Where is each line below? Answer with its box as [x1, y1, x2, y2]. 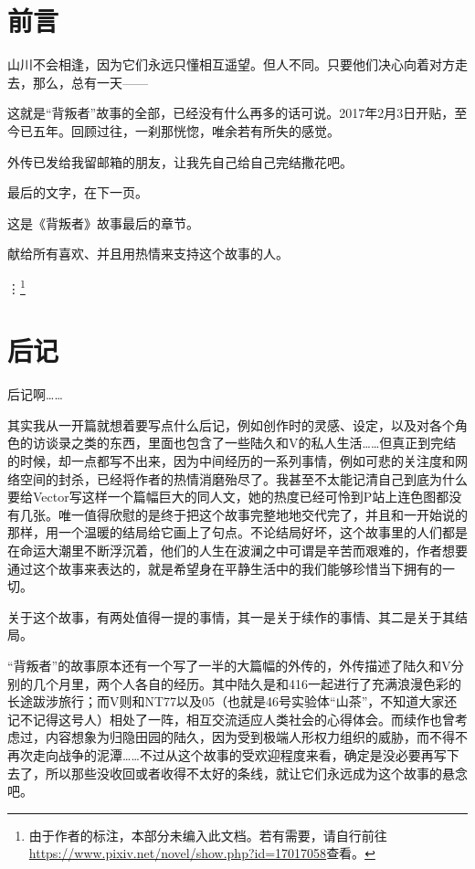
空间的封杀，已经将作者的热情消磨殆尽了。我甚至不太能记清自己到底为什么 [19, 469, 468, 488]
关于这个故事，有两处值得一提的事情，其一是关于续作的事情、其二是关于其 [7, 607, 455, 626]
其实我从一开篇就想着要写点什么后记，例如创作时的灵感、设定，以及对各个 [7, 415, 455, 434]
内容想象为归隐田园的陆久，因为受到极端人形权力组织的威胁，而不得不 [45, 727, 468, 747]
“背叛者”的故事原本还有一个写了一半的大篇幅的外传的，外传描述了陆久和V [7, 655, 451, 674]
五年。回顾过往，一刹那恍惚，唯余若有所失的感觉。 [32, 121, 340, 140]
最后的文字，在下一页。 [7, 183, 148, 202]
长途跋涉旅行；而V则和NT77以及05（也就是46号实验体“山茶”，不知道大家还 [7, 692, 458, 711]
